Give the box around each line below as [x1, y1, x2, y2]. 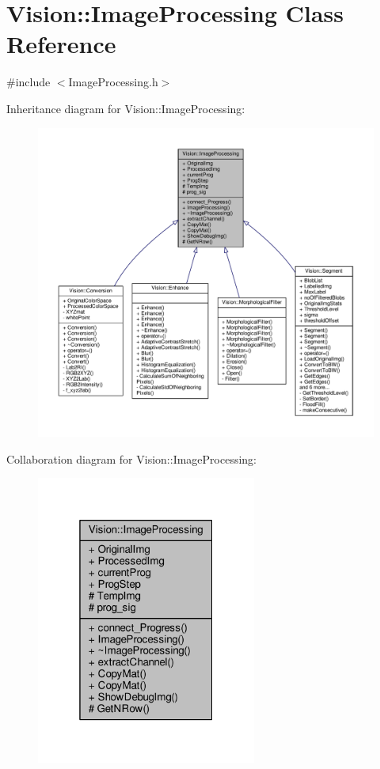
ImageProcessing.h [68, 74, 158, 90]
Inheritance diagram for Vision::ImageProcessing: [6, 100, 245, 116]
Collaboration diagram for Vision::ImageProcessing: [6, 450, 257, 467]
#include [6, 74, 51, 90]
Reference [6, 28, 116, 60]
